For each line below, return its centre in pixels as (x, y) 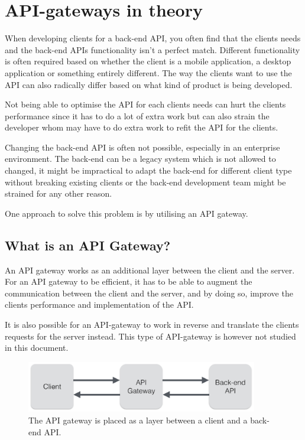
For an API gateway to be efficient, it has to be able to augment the (129, 281)
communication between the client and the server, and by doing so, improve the (149, 293)
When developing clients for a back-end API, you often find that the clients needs (153, 38)
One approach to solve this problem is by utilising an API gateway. (126, 213)
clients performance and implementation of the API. (99, 304)
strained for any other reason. (59, 193)
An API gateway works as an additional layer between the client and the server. (150, 270)
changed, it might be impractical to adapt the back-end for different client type (148, 170)
